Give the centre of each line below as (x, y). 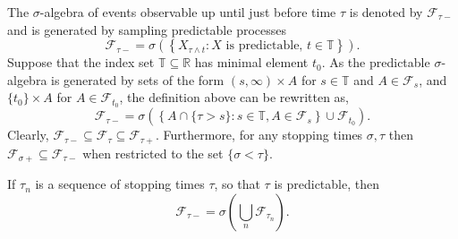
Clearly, (28, 135)
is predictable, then (327, 184)
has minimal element (251, 62)
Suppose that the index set (81, 62)
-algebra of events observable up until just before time (188, 12)
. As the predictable (376, 62)
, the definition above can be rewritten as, (234, 97)
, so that (237, 184)
